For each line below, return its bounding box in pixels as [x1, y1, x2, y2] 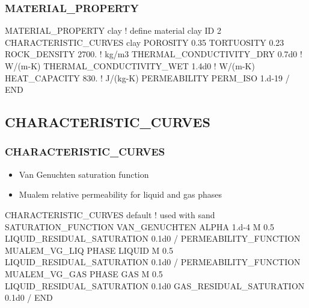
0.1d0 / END [5, 291, 53, 304]
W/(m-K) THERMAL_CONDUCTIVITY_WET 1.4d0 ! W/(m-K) [5, 60, 255, 72]
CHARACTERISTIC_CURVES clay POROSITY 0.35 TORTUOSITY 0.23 [5, 36, 284, 48]
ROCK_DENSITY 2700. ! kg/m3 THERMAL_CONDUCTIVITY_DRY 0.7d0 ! [5, 48, 302, 60]
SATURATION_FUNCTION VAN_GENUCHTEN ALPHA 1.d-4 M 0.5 [5, 220, 275, 233]
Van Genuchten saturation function [19, 168, 149, 180]
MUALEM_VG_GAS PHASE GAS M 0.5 [5, 267, 163, 280]
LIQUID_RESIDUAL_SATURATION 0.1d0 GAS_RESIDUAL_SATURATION [5, 279, 305, 292]
